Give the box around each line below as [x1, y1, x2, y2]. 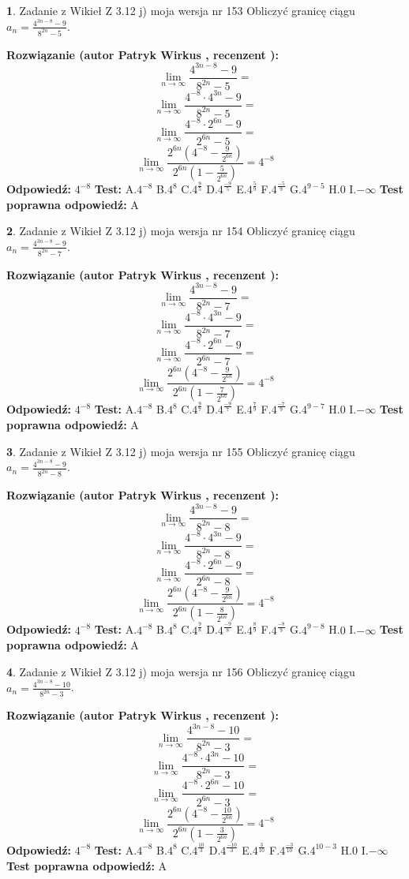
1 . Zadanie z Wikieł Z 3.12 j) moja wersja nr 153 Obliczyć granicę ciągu [6, 2, 355, 18]
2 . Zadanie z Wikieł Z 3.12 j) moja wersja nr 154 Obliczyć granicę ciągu [6, 223, 355, 239]
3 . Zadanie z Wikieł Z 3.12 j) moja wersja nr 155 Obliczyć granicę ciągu [6, 443, 355, 459]
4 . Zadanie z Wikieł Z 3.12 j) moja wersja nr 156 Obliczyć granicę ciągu [6, 663, 355, 679]
